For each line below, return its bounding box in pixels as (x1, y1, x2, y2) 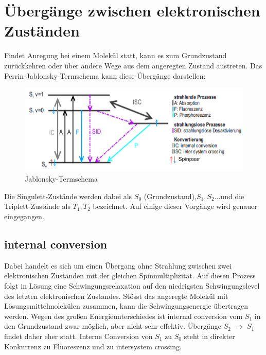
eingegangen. (4, 211, 44, 221)
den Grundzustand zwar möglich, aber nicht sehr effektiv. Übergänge (4, 321, 222, 331)
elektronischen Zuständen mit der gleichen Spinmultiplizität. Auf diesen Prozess (4, 270, 256, 281)
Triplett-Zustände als (4, 201, 70, 211)
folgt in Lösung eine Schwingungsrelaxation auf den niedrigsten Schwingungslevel (4, 280, 260, 291)
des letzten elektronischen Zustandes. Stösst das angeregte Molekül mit (4, 290, 228, 301)
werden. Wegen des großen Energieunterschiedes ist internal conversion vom (4, 310, 243, 321)
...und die (214, 190, 244, 201)
